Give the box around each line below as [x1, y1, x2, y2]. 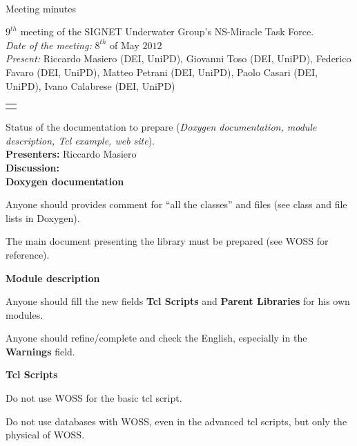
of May [110, 37, 139, 52]
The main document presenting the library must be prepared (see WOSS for [6, 234, 329, 248]
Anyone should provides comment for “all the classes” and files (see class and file [6, 197, 347, 212]
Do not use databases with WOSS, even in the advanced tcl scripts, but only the [6, 414, 347, 428]
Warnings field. [6, 344, 75, 358]
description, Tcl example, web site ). [6, 133, 155, 147]
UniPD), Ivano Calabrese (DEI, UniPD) [6, 78, 175, 93]
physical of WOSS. [6, 427, 85, 442]
